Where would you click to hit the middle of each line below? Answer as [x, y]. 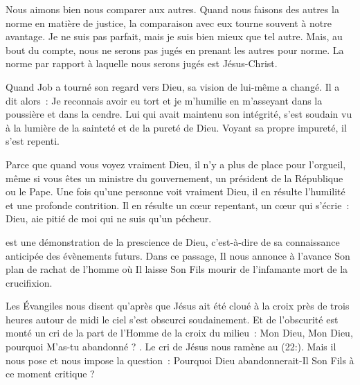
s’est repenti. [33, 141]
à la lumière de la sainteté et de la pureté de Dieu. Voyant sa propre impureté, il [176, 127]
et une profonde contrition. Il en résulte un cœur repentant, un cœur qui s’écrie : [178, 205]
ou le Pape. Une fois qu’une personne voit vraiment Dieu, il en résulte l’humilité [175, 191]
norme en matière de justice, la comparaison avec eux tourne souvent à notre [169, 23]
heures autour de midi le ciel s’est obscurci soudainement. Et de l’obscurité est [172, 319]
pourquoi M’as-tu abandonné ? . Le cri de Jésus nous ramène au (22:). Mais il [171, 347]
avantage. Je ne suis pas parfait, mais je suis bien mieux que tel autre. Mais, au [174, 36]
